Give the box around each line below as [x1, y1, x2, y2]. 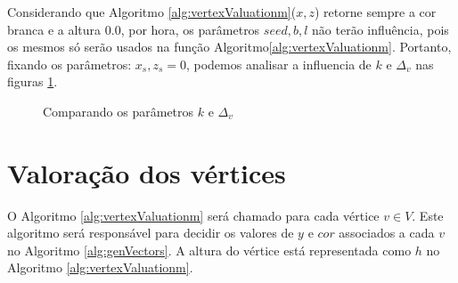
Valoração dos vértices [7, 154, 286, 190]
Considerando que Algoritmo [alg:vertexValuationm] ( [7, 3, 297, 20]
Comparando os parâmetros [43, 101, 194, 120]
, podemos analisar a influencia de [185, 54, 372, 73]
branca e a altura [7, 20, 102, 38]
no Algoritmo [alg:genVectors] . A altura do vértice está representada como [7, 240, 412, 259]
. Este [412, 206, 444, 224]
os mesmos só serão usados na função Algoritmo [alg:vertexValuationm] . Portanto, [7, 37, 452, 56]
